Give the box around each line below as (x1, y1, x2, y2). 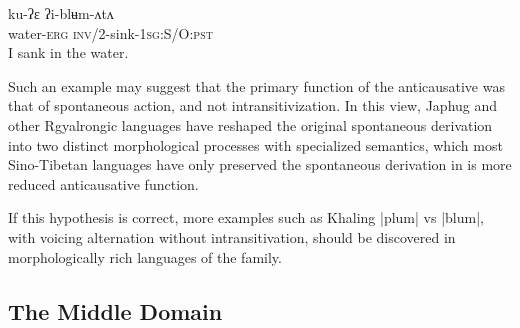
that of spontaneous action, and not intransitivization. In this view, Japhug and (8, 95, 498, 116)
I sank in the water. (8, 42, 129, 63)
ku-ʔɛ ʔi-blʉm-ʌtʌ (8, 3, 114, 23)
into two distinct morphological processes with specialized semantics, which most (8, 134, 503, 155)
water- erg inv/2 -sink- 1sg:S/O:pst (8, 22, 213, 43)
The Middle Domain (8, 295, 223, 326)
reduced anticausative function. (8, 173, 199, 194)
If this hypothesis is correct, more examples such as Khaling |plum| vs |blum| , (8, 207, 484, 228)
